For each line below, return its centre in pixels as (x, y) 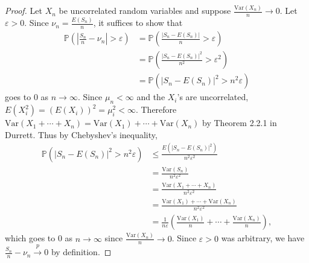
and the (151, 97)
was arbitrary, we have (263, 238)
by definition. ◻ (81, 252)
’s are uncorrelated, (213, 97)
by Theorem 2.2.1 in (240, 123)
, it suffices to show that (138, 23)
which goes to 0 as (39, 238)
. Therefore (156, 109)
